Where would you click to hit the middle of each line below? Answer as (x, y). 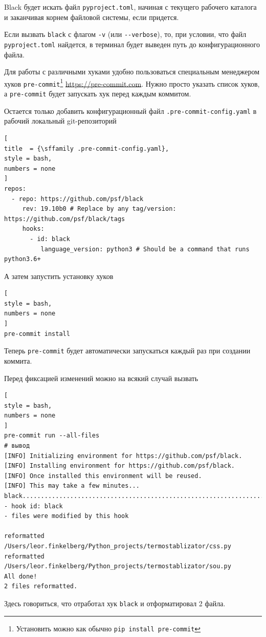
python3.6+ (23, 259)
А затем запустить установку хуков (59, 276)
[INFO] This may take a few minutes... (72, 486)
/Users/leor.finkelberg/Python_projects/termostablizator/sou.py (118, 566)
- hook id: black (34, 506)
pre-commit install (37, 334)
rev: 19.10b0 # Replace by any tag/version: (99, 209)
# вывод (17, 446)
